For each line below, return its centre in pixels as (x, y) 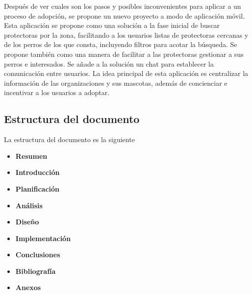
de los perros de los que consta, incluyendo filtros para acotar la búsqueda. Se (121, 44)
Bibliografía (36, 271)
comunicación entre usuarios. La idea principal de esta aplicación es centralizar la (126, 73)
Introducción (38, 172)
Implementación (43, 238)
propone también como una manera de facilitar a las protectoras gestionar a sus (124, 54)
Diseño (27, 222)
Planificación (38, 188)
